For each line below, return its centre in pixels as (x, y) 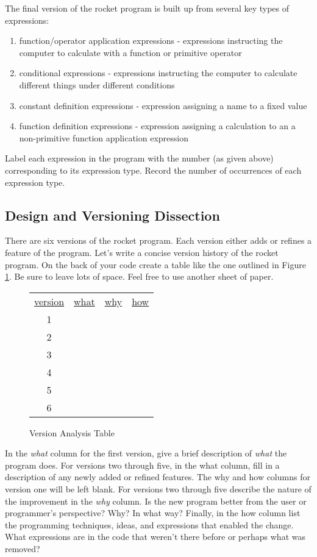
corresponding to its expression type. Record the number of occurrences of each (153, 170)
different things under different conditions (97, 84)
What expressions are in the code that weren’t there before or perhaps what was (155, 537)
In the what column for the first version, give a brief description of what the (146, 453)
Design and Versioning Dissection (112, 215)
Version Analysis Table (72, 432)
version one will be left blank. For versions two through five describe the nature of (158, 489)
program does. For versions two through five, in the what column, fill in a (142, 465)
